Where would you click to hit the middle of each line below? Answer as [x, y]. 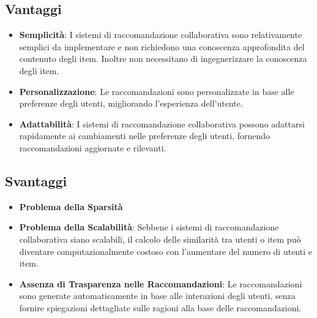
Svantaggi [36, 180]
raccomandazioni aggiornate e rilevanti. [93, 147]
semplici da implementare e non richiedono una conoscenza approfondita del [162, 46]
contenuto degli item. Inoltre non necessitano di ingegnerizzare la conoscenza [163, 59]
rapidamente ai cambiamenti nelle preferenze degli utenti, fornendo [145, 136]
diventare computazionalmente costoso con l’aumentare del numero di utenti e [166, 251]
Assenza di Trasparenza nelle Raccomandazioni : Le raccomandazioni [161, 283]
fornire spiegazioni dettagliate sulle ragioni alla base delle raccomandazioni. [160, 307]
